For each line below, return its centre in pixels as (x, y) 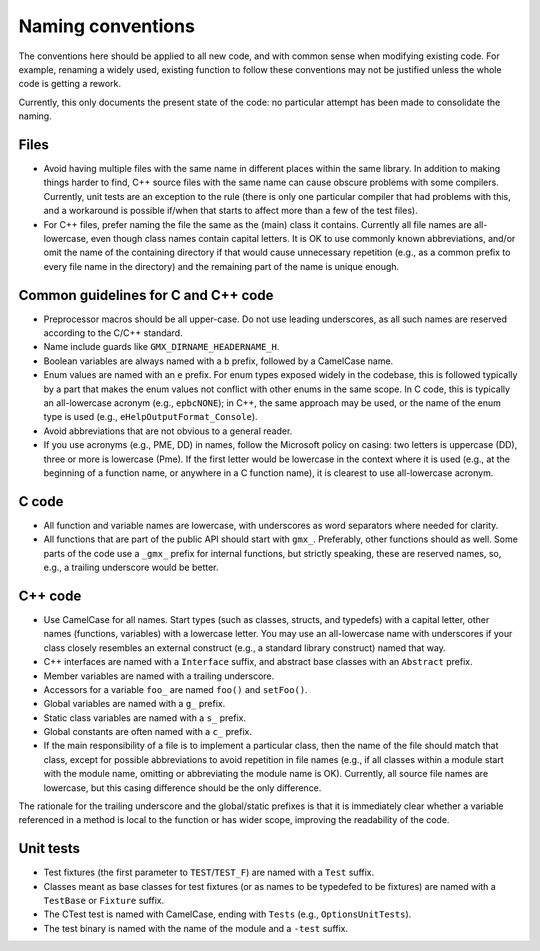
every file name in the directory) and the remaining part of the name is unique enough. (221, 266)
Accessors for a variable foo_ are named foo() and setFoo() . (176, 689)
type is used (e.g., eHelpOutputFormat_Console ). (151, 417)
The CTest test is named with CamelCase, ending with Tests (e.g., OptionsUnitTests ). (227, 914)
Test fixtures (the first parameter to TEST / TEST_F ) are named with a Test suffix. (209, 872)
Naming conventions (106, 26)
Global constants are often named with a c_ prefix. (147, 732)
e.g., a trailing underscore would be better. (131, 567)
